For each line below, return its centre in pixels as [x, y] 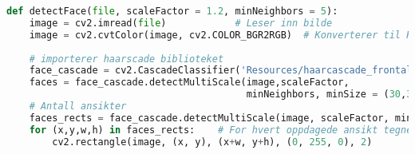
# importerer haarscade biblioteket [126, 59]
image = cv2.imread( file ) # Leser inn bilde [181, 23]
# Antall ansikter [78, 106]
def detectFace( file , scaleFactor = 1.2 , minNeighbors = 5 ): [172, 11]
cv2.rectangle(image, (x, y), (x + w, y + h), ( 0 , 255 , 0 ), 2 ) [212, 142]
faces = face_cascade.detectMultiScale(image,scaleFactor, [189, 83]
